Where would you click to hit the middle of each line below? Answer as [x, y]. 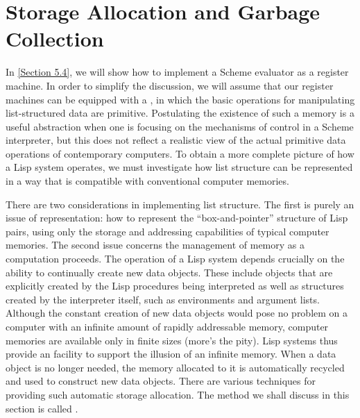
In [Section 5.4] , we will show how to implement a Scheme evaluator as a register [177, 72]
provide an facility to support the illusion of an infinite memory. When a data [171, 354]
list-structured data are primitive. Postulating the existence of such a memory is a [180, 113]
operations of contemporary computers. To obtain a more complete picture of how [180, 153]
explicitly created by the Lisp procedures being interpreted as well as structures [175, 286]
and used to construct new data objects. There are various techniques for [161, 381]
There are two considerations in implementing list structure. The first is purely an [180, 204]
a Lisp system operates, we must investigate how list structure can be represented [179, 167]
